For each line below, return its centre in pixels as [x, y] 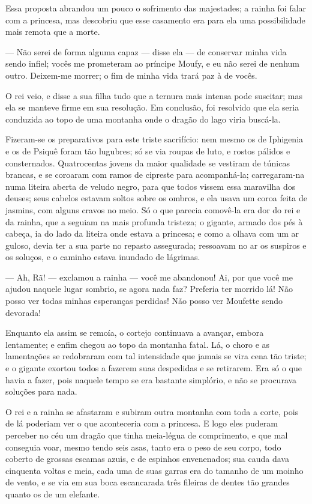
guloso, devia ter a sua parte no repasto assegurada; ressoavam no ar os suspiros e [156, 245]
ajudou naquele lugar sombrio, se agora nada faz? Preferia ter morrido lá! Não [149, 289]
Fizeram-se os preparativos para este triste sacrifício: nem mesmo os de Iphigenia [154, 139]
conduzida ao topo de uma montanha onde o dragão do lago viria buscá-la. [143, 119]
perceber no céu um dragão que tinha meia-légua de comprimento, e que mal [147, 435]
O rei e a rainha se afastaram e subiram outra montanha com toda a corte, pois [152, 411]
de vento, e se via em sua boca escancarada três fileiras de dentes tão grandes [148, 482]
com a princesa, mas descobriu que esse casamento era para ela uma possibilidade [155, 20]
